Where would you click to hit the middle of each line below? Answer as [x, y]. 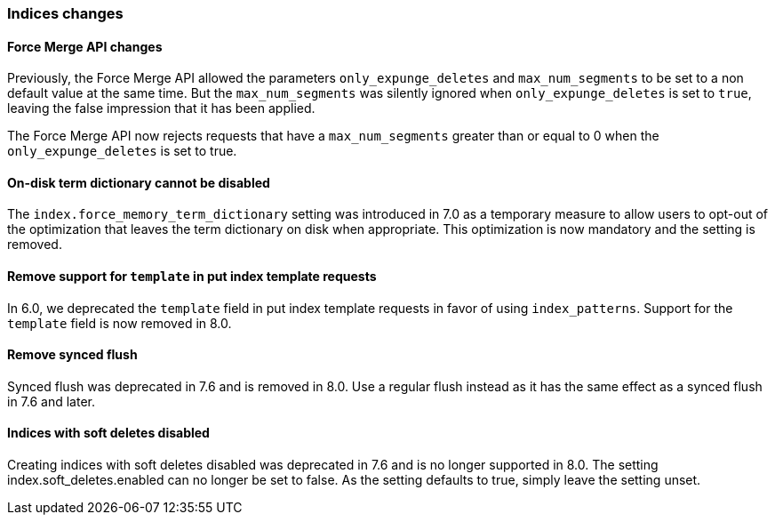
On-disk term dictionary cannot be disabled [139, 182]
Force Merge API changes [85, 46]
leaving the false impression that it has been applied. [161, 108]
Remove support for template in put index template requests [192, 277]
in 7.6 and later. [51, 401]
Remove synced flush [72, 355]
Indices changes [65, 13]
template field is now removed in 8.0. [120, 323]
